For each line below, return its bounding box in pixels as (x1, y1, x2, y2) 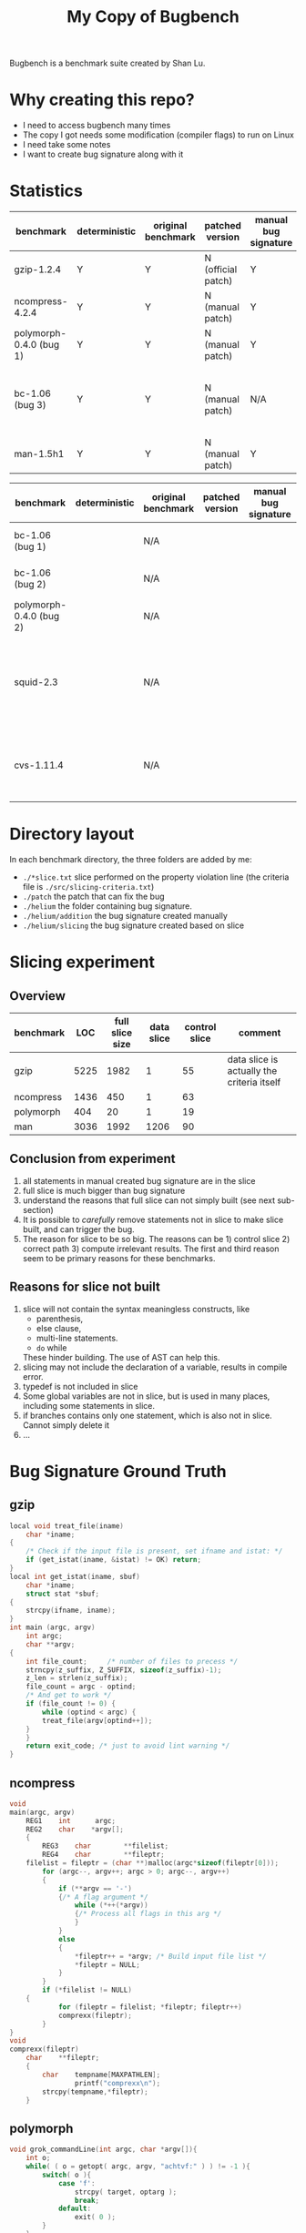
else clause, (36, 1322, 82, 1333)
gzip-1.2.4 (14, 263, 62, 276)
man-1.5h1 (14, 448, 65, 461)
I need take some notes (22, 139, 111, 150)
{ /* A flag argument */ (57, 1892, 148, 1902)
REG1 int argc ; (25, 1816, 117, 1825)
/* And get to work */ (25, 1691, 112, 1700)
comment (238, 1026, 281, 1039)
